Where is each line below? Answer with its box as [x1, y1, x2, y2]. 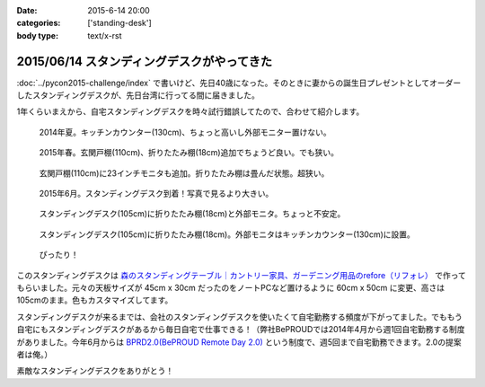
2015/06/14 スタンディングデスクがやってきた [16, 54, 273, 69]
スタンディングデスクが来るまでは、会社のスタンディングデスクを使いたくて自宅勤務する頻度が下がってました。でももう [16, 311, 463, 322]
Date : [16, 5, 38, 15]
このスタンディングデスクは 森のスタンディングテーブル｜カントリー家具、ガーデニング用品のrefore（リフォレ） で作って [16, 269, 466, 280]
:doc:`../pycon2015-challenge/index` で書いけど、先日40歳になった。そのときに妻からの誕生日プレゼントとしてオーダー [16, 77, 462, 88]
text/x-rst [87, 30, 122, 40]
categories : [16, 18, 61, 29]
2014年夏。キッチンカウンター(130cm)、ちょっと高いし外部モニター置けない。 [39, 127, 331, 137]
